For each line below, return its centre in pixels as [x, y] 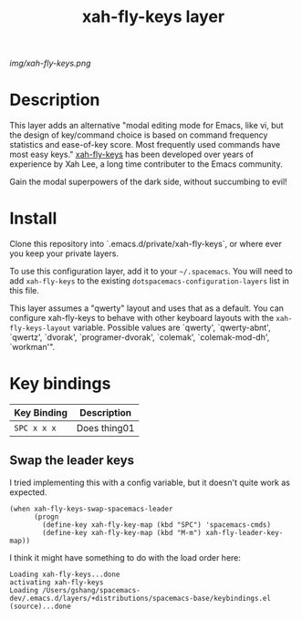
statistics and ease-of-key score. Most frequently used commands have [145, 145]
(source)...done [40, 606]
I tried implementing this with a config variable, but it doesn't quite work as [150, 482]
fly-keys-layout [40, 329]
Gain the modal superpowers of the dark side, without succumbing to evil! [148, 182]
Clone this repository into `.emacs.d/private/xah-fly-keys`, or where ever [146, 244]
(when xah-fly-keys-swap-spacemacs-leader [91, 509]
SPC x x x [35, 428]
